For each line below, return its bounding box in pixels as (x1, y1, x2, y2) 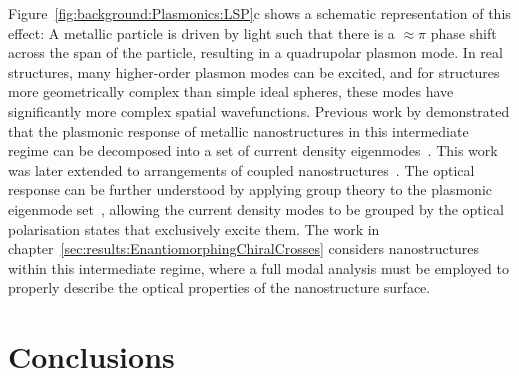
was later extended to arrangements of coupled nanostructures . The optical (8, 159, 475, 180)
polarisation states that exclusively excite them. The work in (8, 218, 380, 239)
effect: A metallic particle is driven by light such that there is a (8, 22, 395, 43)
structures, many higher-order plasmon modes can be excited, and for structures (8, 61, 500, 82)
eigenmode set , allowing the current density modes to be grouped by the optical (8, 198, 504, 219)
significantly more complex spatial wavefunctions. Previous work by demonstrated (8, 100, 510, 121)
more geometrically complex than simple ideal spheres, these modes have (8, 81, 454, 102)
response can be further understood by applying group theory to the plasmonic (8, 179, 492, 200)
